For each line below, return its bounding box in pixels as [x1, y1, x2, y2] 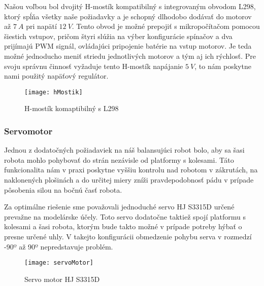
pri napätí [26, 21, 57, 31]
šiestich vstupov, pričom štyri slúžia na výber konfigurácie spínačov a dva [4, 30, 233, 41]
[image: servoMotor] [24, 259, 94, 267]
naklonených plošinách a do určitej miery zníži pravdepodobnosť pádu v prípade [4, 174, 254, 185]
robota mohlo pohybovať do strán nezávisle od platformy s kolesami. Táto [4, 154, 234, 165]
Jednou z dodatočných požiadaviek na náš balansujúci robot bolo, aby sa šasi [4, 145, 245, 155]
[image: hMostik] [24, 88, 83, 96]
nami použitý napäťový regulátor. [4, 70, 109, 81]
